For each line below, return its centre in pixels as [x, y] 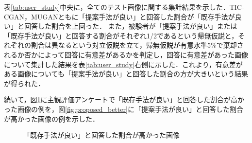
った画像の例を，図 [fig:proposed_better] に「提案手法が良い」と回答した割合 [124, 109]
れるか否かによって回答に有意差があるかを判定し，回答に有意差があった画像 [126, 54]
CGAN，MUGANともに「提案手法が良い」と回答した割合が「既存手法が [119, 16]
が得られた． [24, 83]
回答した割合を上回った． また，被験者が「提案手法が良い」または [131, 26]
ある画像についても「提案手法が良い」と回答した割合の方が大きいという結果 [126, 74]
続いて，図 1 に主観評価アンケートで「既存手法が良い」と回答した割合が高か [124, 99]
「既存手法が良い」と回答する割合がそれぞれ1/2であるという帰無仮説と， [121, 35]
